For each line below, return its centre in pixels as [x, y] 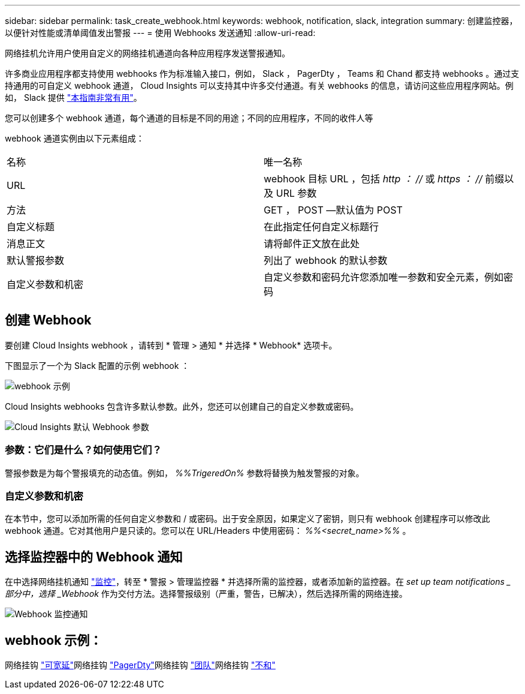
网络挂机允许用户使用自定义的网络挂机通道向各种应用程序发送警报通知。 [147, 53]
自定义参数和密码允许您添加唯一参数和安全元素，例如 [384, 277]
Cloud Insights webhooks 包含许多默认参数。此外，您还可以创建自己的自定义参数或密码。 [182, 406]
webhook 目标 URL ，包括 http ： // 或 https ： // [373, 179]
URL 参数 [296, 193]
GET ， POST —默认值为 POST [333, 210]
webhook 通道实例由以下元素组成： [75, 138]
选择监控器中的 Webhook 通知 [94, 557]
